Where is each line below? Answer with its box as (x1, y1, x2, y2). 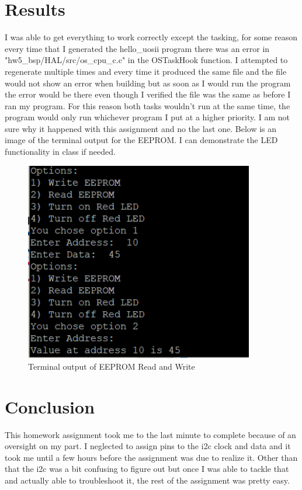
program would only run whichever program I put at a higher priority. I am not (5, 111, 290, 123)
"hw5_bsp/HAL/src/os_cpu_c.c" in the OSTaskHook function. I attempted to (5, 54, 288, 66)
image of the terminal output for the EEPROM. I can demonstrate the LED (5, 134, 278, 146)
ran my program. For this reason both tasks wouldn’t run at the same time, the (5, 99, 290, 112)
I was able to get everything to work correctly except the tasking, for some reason (5, 31, 297, 43)
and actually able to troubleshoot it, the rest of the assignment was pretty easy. (5, 474, 290, 486)
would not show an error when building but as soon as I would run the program (5, 77, 291, 89)
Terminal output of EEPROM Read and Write (28, 360, 195, 372)
